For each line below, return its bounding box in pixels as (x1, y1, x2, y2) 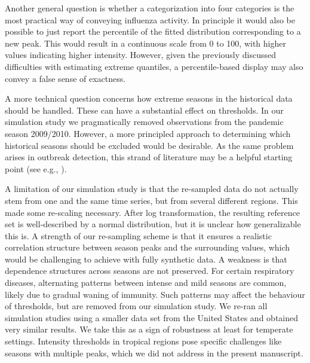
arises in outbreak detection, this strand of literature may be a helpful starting (5, 151, 293, 163)
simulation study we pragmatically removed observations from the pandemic (5, 115, 284, 128)
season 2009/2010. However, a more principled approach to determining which (5, 127, 291, 139)
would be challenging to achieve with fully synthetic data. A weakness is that (5, 252, 287, 265)
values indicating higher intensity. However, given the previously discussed (5, 48, 277, 61)
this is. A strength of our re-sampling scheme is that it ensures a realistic (5, 229, 272, 242)
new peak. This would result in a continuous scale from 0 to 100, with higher (5, 36, 286, 49)
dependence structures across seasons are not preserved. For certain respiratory (5, 264, 294, 277)
